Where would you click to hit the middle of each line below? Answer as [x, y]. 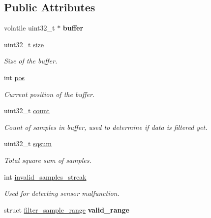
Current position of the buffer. [49, 94]
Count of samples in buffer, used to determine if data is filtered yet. [106, 127]
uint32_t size [24, 44]
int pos [15, 77]
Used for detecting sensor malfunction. [62, 193]
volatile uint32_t [30, 28]
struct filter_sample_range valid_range [67, 209]
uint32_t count [27, 110]
